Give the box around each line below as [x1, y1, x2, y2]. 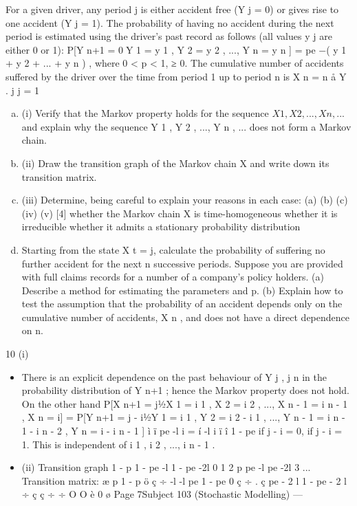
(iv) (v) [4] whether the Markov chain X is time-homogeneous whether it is [21, 206, 338, 220]
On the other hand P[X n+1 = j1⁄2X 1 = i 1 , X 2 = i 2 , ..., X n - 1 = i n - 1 [21, 396, 348, 410]
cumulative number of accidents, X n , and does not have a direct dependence [21, 309, 350, 324]
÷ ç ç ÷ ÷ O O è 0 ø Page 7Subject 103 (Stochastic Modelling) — [21, 487, 303, 501]
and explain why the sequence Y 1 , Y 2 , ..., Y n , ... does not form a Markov [21, 119, 351, 133]
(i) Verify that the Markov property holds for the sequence [21, 106, 269, 120]
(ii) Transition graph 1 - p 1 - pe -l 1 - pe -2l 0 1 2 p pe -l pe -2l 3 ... [21, 460, 311, 474]
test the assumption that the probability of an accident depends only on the [21, 296, 343, 311]
